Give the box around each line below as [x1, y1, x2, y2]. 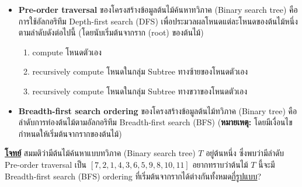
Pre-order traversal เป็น [5, 158, 87, 170]
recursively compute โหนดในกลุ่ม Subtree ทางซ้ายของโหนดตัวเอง [32, 65, 248, 77]
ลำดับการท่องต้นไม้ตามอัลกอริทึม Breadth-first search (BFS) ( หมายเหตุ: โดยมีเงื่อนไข [18, 116, 293, 128]
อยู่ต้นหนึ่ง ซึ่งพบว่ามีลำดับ [206, 147, 284, 159]
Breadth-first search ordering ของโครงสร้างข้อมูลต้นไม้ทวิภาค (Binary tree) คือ [18, 104, 297, 117]
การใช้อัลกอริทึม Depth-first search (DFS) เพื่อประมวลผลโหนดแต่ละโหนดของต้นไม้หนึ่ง [18, 15, 298, 27]
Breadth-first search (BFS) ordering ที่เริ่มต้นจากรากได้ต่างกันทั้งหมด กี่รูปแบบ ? [5, 170, 262, 182]
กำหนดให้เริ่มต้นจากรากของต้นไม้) [18, 127, 122, 139]
